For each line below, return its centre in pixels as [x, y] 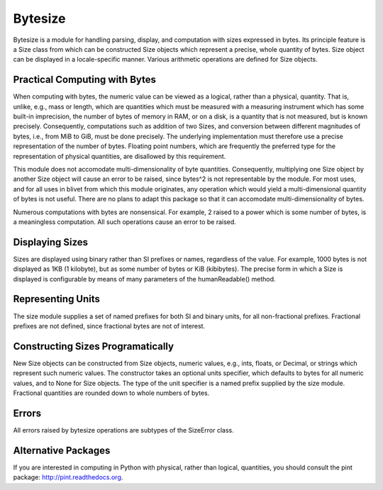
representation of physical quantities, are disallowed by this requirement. [120, 156]
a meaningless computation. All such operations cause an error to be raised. [125, 222]
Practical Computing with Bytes [84, 80]
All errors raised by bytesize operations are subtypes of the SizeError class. [123, 430]
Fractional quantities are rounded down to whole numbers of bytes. [111, 393]
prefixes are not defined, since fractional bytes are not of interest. [109, 325]
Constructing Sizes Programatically [93, 346]
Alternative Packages [62, 450]
